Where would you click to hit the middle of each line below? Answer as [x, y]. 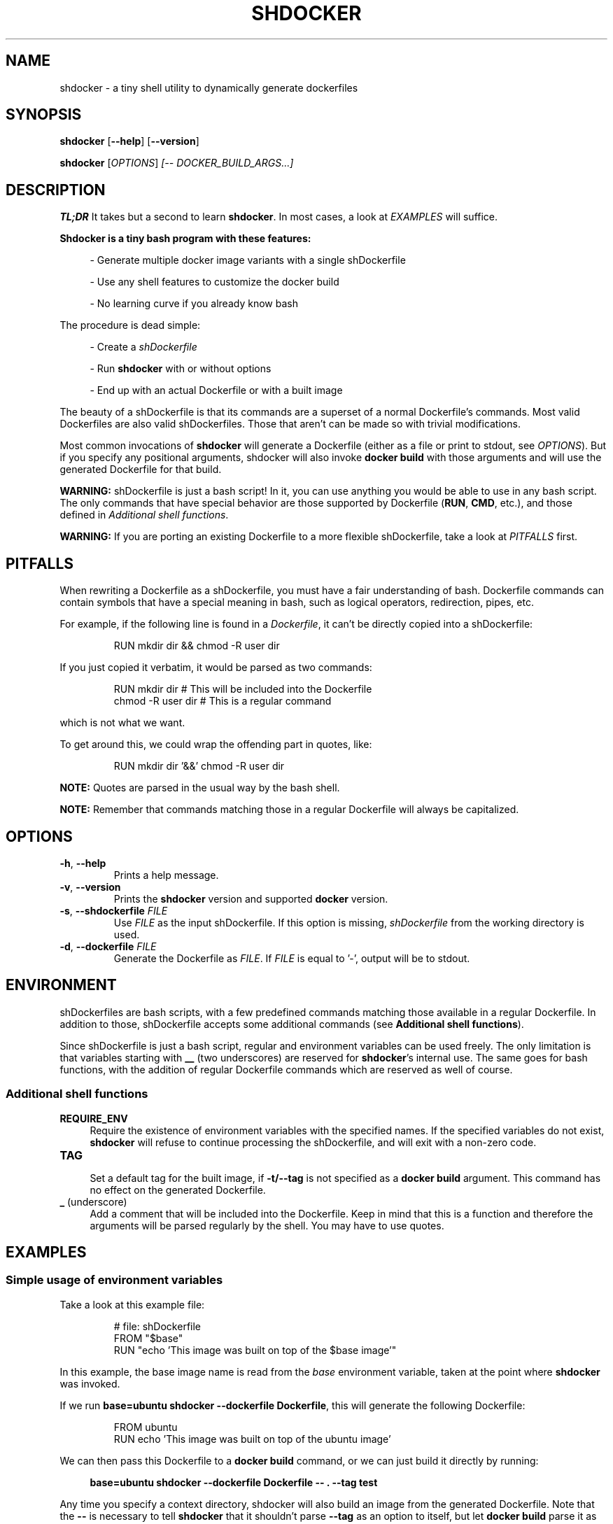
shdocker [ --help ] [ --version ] [129, 141]
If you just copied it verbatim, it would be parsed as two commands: [216, 668]
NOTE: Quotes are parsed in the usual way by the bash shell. [200, 788]
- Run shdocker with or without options [181, 369]
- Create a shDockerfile [143, 347]
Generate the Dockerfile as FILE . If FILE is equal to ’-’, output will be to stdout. [292, 958]
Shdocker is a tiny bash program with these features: [185, 239]
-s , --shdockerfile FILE [114, 910]
